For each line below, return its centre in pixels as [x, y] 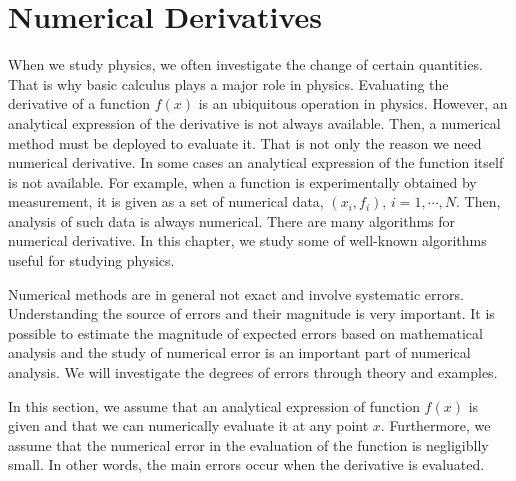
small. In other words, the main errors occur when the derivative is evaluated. [246, 464]
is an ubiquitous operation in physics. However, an [353, 103]
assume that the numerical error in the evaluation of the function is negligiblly [248, 444]
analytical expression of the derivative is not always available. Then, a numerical [254, 122]
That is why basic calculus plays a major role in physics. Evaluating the [228, 83]
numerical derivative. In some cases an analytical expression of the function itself [256, 162]
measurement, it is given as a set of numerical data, [166, 201]
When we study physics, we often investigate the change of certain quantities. [245, 64]
